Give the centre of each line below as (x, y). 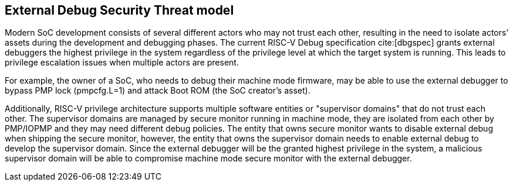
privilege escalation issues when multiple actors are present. (122, 63)
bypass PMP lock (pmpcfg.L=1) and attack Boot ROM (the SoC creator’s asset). (158, 91)
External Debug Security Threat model (119, 10)
